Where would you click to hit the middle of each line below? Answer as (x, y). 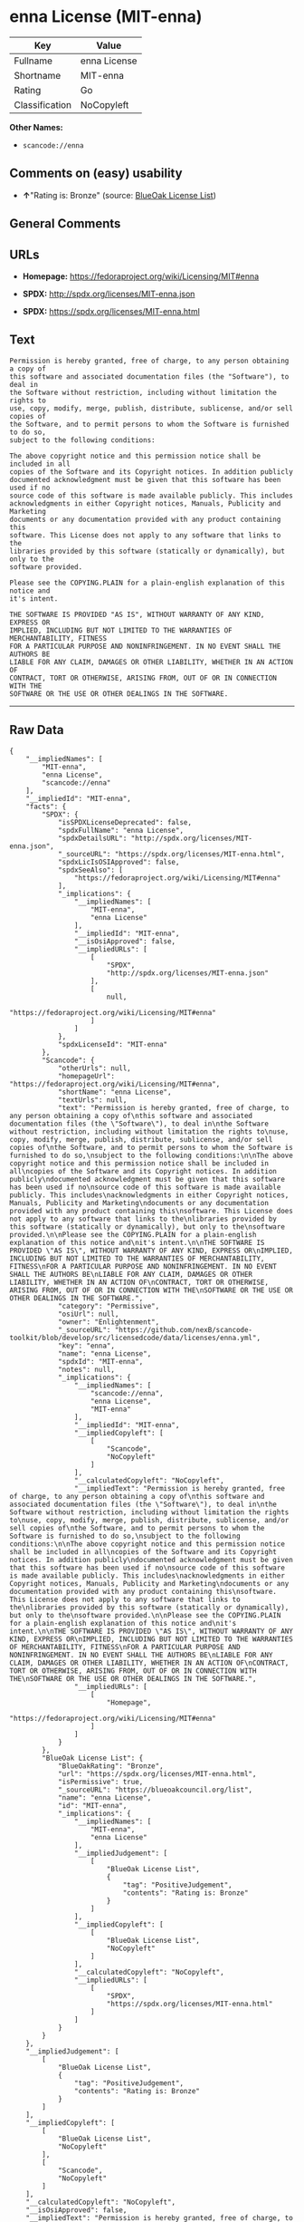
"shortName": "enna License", (114, 1092)
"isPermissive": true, (100, 1782)
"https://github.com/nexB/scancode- (184, 1329)
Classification (43, 104)
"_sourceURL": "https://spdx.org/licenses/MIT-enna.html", (171, 854)
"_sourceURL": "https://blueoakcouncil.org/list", (155, 1790)
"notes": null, (86, 1369)
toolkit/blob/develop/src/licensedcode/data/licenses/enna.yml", (135, 1338)
